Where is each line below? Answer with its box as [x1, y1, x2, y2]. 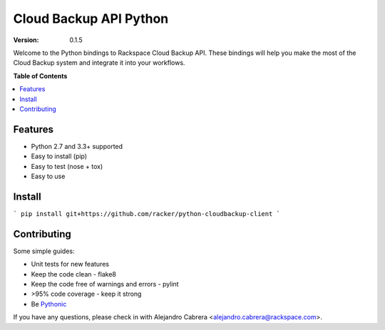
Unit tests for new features [31, 260, 110, 269]
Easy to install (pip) [31, 152, 88, 160]
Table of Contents [13, 71, 68, 80]
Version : [13, 36, 39, 44]
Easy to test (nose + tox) [31, 162, 103, 170]
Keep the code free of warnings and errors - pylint [31, 279, 179, 288]
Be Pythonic [31, 299, 67, 308]
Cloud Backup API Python [13, 11, 169, 26]
